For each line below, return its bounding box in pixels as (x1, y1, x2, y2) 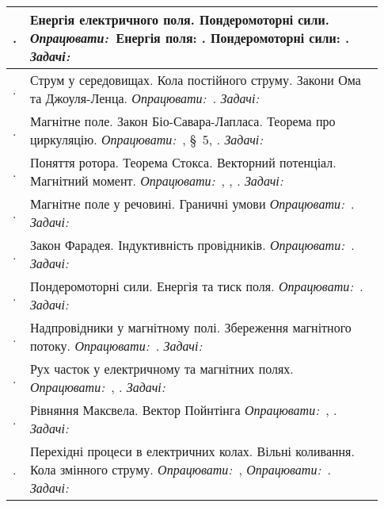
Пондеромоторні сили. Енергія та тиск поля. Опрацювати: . (29, 277, 363, 295)
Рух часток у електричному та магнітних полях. (29, 359, 294, 378)
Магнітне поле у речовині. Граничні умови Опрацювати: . (29, 194, 355, 213)
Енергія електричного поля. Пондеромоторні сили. (29, 10, 329, 29)
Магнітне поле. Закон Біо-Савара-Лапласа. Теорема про (29, 112, 336, 130)
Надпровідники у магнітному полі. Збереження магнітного (29, 318, 352, 336)
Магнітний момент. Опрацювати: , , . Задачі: (29, 171, 283, 190)
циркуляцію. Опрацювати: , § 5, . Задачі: (29, 130, 264, 148)
